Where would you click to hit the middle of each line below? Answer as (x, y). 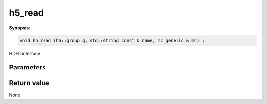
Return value (29, 83)
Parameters (27, 67)
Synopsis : (20, 28)
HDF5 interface (25, 53)
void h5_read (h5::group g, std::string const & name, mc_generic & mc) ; (112, 40)
